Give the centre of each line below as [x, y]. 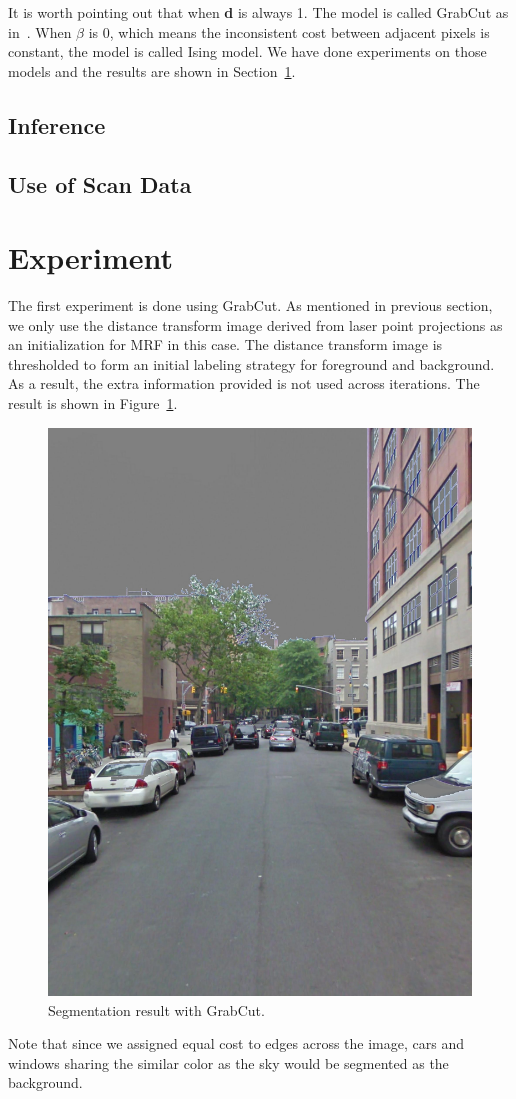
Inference [57, 124]
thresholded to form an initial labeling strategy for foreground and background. [251, 363]
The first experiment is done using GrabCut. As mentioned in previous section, [250, 305]
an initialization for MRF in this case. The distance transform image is [225, 344]
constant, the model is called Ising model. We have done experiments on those [247, 51]
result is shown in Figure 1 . [93, 403]
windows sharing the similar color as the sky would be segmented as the [228, 1062]
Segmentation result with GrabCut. [156, 1009]
